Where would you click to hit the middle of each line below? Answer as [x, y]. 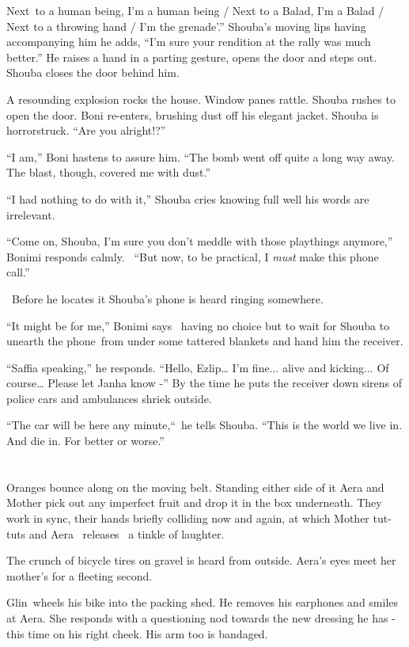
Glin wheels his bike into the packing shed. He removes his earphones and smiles [203, 602]
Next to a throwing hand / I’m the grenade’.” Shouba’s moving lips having [186, 26]
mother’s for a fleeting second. [80, 575]
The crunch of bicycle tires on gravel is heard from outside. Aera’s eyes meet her [201, 560]
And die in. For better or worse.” [85, 441]
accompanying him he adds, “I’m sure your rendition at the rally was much [189, 42]
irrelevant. [31, 214]
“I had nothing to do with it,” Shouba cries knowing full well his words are [188, 198]
